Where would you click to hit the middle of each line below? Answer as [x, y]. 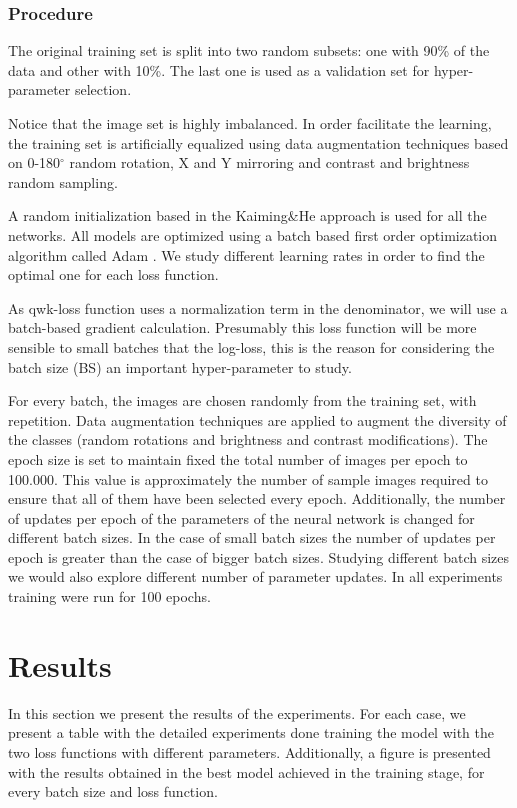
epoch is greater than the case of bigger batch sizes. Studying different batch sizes [259, 556]
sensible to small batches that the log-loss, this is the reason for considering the [251, 346]
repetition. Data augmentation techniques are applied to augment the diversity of [257, 419]
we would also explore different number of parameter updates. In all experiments [255, 576]
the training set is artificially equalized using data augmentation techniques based [258, 142]
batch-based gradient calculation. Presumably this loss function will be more [242, 327]
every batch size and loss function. [113, 791]
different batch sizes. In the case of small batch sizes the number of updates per [252, 537]
